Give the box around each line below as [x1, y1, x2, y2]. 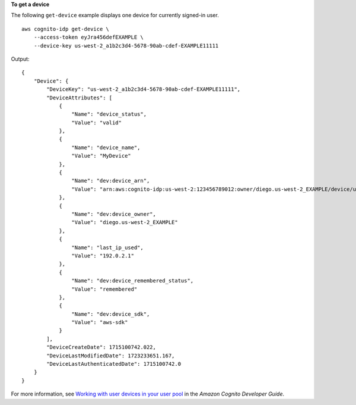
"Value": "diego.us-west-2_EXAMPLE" [71, 219, 178, 226]
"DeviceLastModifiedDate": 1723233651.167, [46, 352, 175, 359]
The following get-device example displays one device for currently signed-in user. [11, 12, 219, 19]
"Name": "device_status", [71, 111, 147, 118]
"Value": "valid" [71, 119, 122, 126]
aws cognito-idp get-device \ [21, 26, 110, 32]
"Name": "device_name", [71, 144, 141, 151]
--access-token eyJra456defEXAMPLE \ [33, 34, 144, 41]
